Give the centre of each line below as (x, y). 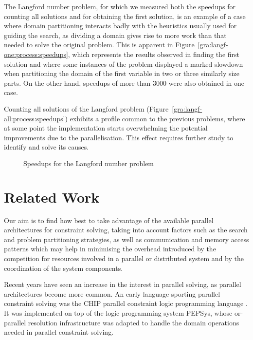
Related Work (52, 197)
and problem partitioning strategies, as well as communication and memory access (126, 239)
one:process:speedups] (36, 54)
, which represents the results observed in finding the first (154, 54)
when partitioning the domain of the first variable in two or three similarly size (122, 73)
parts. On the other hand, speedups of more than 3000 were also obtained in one (124, 83)
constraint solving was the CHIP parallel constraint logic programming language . (126, 303)
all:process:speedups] (35, 118)
